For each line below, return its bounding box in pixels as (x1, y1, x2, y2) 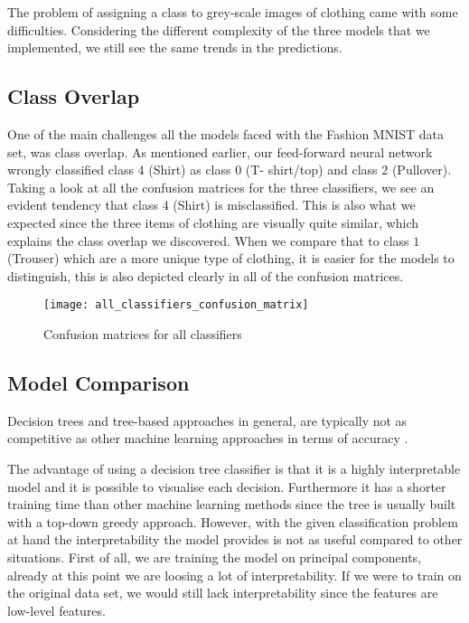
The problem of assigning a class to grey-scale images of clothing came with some (7, 3, 458, 21)
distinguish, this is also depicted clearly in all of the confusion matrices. (7, 266, 404, 285)
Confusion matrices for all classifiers (43, 324, 242, 343)
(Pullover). (391, 160, 452, 179)
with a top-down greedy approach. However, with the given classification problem (7, 512, 458, 531)
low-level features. (7, 600, 106, 619)
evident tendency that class (7, 195, 158, 214)
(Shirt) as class (148, 160, 231, 179)
